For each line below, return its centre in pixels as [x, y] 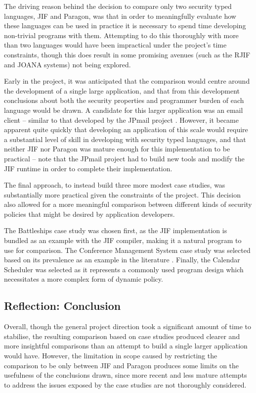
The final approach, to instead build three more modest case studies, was [115, 185]
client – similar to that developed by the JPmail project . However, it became [121, 120]
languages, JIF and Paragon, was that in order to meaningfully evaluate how [120, 16]
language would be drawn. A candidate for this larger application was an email [124, 110]
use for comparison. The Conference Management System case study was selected [127, 250]
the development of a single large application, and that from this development [122, 90]
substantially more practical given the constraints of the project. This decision [122, 194]
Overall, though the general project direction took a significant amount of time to [128, 326]
